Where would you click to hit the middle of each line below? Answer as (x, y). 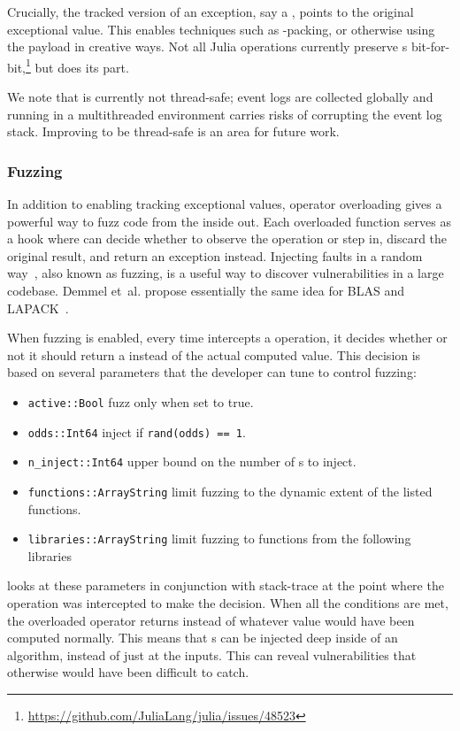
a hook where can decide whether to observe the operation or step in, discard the (227, 239)
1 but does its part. (77, 65)
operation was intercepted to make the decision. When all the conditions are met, (228, 603)
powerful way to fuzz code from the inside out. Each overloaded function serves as (229, 221)
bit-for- (430, 46)
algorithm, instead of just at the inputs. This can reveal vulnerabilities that (212, 654)
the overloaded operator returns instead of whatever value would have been (211, 620)
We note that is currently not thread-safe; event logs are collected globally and (220, 97)
